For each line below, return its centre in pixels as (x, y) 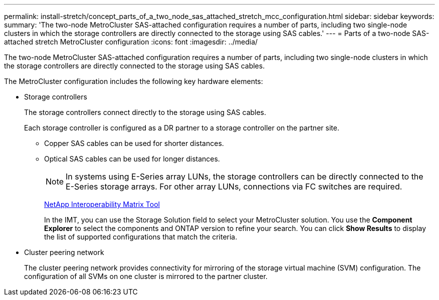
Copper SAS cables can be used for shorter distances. (134, 143)
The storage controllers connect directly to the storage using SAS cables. (145, 112)
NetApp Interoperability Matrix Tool (102, 204)
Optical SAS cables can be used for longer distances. (132, 159)
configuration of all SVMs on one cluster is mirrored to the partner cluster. (146, 276)
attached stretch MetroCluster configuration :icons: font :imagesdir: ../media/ (131, 42)
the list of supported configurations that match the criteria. (141, 237)
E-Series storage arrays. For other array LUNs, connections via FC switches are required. (234, 186)
